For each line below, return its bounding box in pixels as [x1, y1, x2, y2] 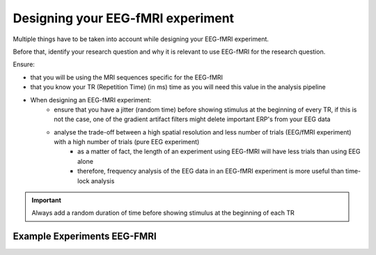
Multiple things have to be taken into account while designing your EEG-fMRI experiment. [13, 35, 269, 43]
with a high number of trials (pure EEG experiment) [54, 138, 200, 146]
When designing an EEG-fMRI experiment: [30, 95, 152, 104]
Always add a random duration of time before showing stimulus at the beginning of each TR [31, 209, 295, 217]
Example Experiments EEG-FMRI [13, 231, 157, 242]
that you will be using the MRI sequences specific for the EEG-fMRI [30, 73, 223, 82]
